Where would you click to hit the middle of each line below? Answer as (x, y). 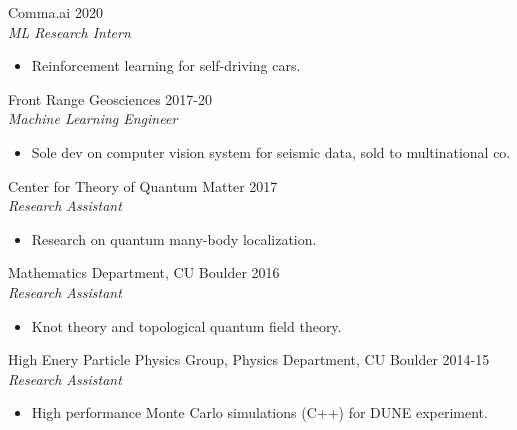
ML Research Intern (69, 31)
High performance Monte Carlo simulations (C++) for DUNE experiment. (259, 412)
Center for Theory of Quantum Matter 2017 (143, 185)
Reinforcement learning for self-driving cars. (166, 65)
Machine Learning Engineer (93, 118)
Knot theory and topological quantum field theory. (186, 325)
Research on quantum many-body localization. (174, 238)
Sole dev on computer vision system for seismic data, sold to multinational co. (271, 151)
